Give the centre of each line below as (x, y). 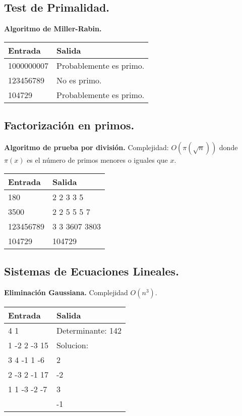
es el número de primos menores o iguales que (97, 160)
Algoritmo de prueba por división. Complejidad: (86, 147)
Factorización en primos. (69, 125)
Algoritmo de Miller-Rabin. (53, 29)
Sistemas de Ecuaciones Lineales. (92, 271)
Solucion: (72, 345)
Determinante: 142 (89, 330)
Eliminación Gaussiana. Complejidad (66, 292)
